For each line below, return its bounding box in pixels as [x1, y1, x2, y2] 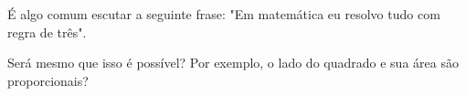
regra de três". [7, 22, 87, 41]
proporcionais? [7, 70, 89, 90]
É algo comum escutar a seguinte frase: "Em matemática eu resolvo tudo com [7, 5, 440, 23]
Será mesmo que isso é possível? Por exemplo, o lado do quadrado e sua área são [7, 53, 459, 72]
